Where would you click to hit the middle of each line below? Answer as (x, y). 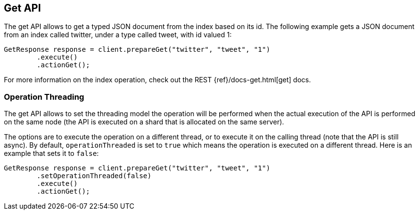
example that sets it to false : (52, 153)
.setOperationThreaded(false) (94, 176)
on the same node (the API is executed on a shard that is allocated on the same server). (144, 122)
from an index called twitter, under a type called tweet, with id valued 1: (118, 35)
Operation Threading (44, 97)
